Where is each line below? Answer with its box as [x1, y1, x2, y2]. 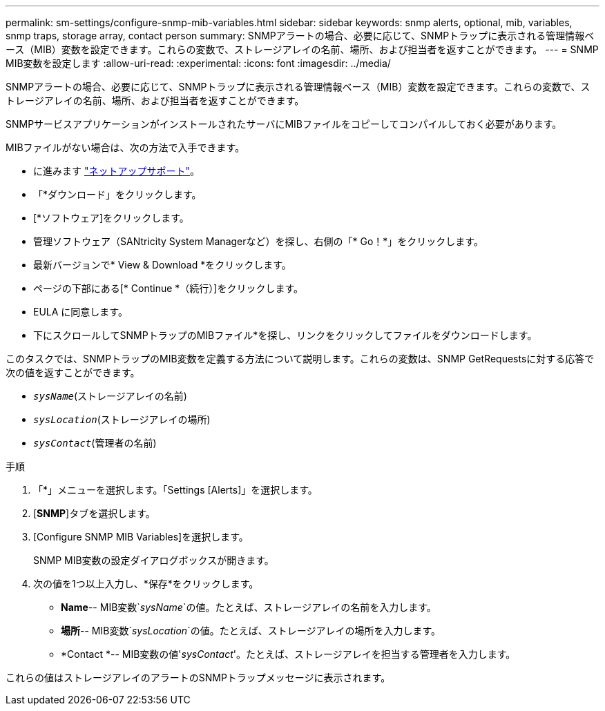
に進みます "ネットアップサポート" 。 [33, 165, 200, 177]
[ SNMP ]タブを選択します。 [33, 507, 155, 519]
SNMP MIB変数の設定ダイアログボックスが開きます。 [33, 554, 274, 566]
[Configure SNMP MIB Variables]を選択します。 [33, 531, 249, 543]
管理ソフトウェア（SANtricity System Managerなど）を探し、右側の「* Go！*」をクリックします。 [33, 235, 483, 247]
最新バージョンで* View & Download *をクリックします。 [33, 259, 291, 271]
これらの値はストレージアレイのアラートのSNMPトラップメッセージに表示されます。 [6, 672, 391, 683]
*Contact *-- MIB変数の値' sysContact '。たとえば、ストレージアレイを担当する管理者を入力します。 [61, 648, 516, 660]
